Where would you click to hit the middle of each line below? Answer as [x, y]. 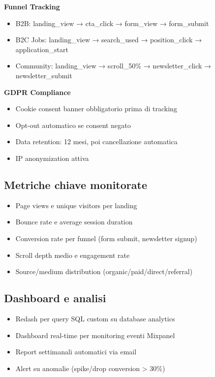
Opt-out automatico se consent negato [73, 125]
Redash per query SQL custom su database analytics [95, 318]
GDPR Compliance [37, 92]
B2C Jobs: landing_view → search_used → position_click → [109, 40]
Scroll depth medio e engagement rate [73, 255]
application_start [42, 49]
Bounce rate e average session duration [74, 222]
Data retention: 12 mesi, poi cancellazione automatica [96, 141]
